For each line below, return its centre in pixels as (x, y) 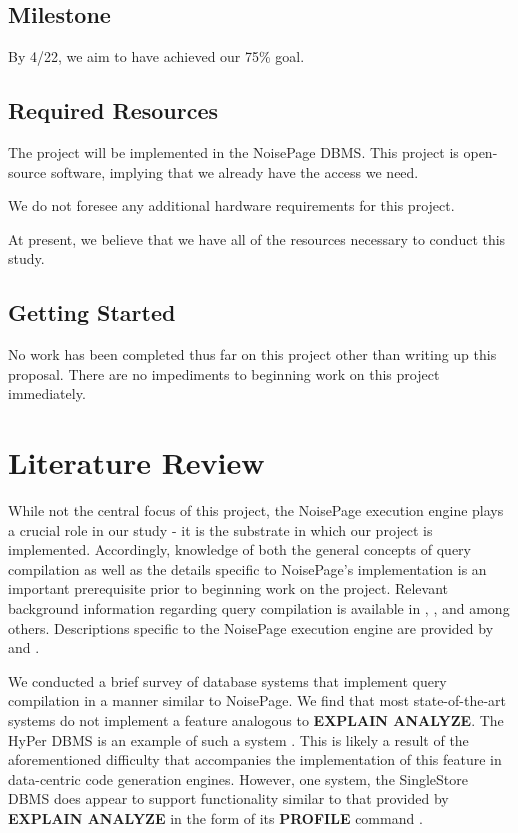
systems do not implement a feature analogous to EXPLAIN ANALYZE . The (256, 720)
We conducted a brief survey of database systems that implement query (227, 680)
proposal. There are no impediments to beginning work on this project (224, 373)
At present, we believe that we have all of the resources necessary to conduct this (257, 238)
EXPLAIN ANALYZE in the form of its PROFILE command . (215, 817)
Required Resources (113, 110)
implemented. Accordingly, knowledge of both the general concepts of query (239, 549)
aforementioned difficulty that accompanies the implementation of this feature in (255, 759)
